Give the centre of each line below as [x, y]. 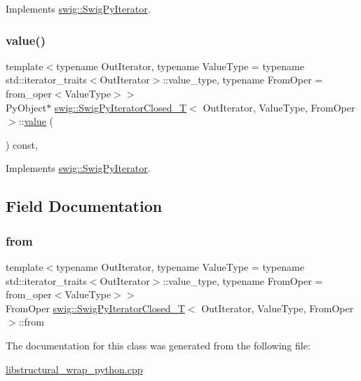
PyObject [26, 107]
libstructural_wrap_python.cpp [74, 369]
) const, [22, 144]
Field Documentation [84, 206]
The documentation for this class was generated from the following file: [158, 345]
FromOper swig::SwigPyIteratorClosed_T [95, 308]
